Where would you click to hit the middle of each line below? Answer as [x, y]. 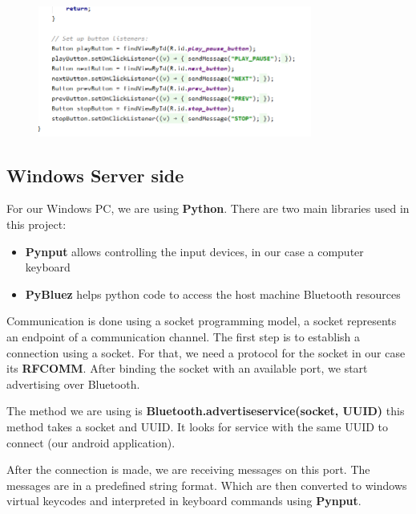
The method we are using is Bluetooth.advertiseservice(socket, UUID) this [206, 411]
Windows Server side [95, 175]
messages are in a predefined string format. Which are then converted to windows [207, 485]
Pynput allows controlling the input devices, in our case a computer [194, 251]
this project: [36, 224]
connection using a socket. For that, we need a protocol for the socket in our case [206, 352]
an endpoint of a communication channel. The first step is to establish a [184, 336]
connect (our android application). [91, 442]
